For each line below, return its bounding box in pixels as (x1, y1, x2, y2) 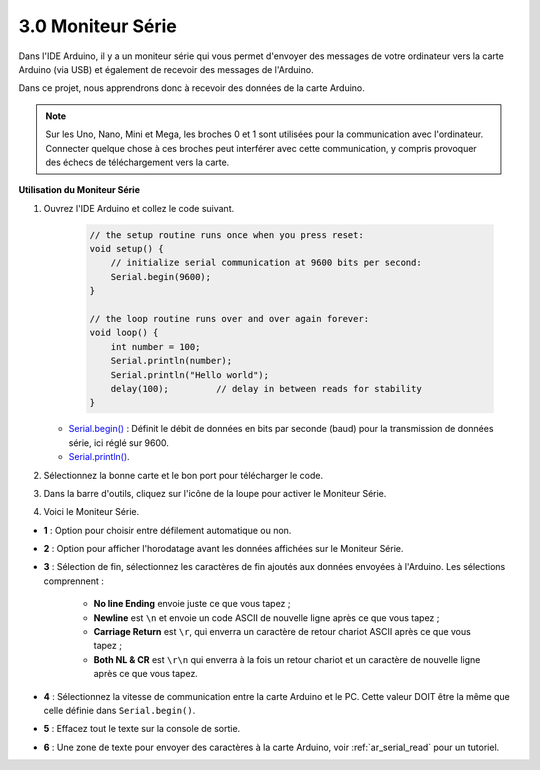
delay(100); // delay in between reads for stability (110, 383, 422, 394)
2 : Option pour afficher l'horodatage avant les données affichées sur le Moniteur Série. (43, 543, 404, 555)
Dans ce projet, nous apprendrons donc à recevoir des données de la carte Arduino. (18, 82, 365, 94)
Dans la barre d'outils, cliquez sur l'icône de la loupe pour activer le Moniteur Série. (43, 487, 387, 499)
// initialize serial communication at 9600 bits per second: (110, 257, 422, 269)
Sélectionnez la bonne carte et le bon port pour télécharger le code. (43, 469, 324, 481)
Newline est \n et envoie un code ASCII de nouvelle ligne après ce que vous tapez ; (93, 611, 440, 624)
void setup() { (89, 243, 164, 255)
